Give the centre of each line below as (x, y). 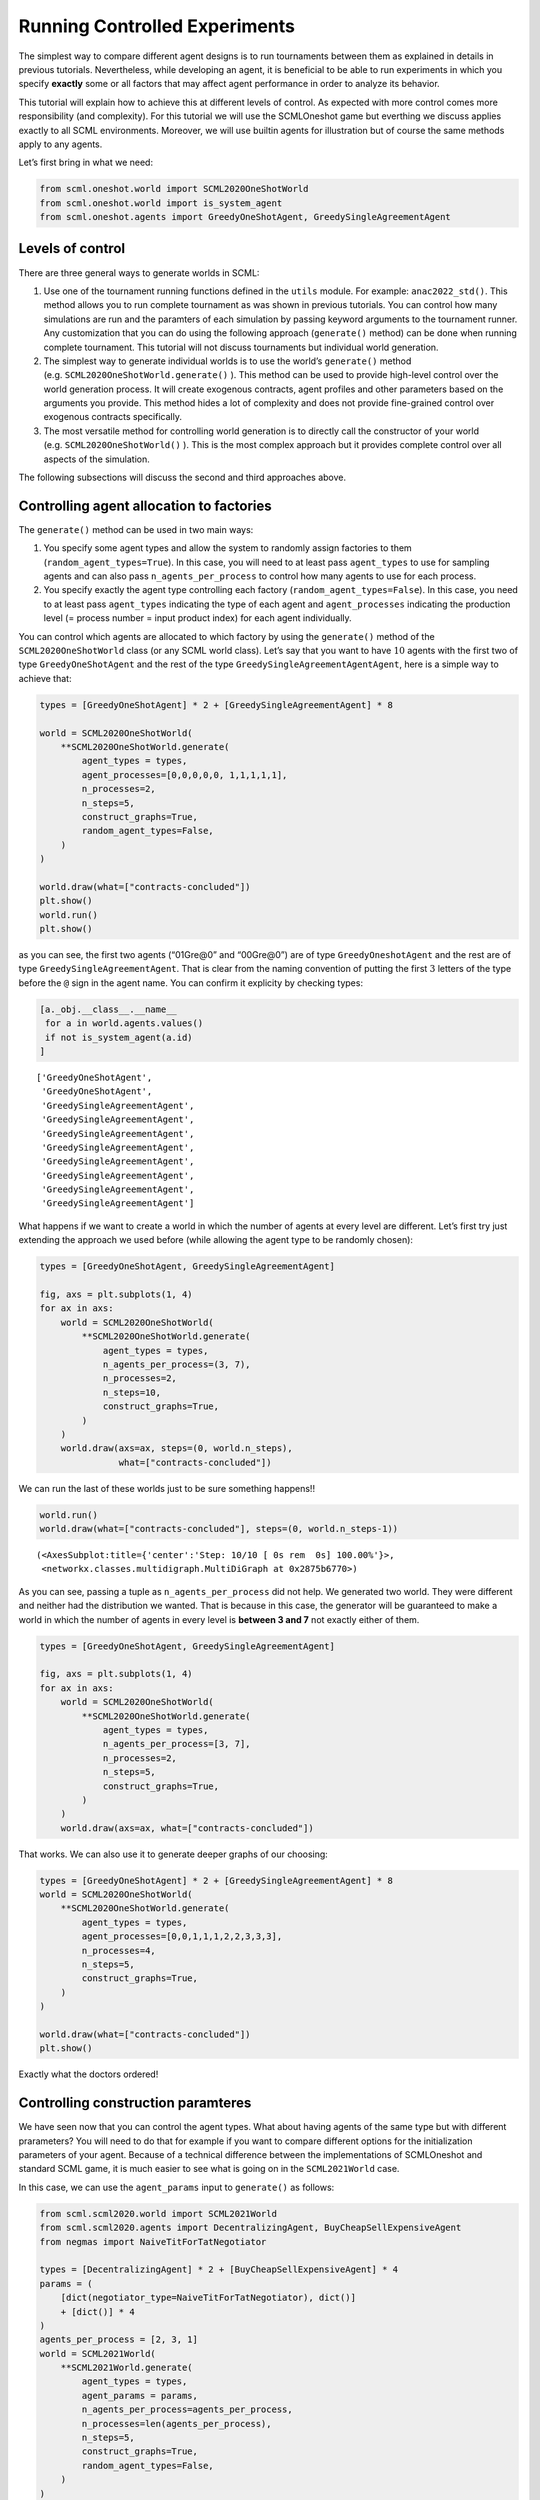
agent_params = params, (140, 2395)
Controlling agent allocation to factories (145, 505)
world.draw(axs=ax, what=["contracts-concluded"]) (187, 1828)
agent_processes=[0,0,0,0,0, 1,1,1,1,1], (184, 774)
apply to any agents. (60, 144)
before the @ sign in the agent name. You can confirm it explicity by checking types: (191, 982)
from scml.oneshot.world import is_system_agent (161, 203)
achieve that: (45, 678)
